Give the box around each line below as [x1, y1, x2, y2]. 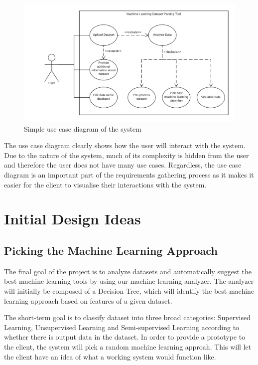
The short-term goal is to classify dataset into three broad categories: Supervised [4, 312, 251, 323]
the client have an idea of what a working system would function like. [4, 351, 216, 362]
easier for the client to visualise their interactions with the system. [4, 179, 207, 189]
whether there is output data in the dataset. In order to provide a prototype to [4, 332, 246, 342]
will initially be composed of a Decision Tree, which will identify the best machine [4, 285, 255, 296]
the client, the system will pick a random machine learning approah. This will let [4, 341, 252, 352]
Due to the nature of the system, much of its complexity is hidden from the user [4, 150, 249, 160]
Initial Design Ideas [4, 208, 141, 229]
